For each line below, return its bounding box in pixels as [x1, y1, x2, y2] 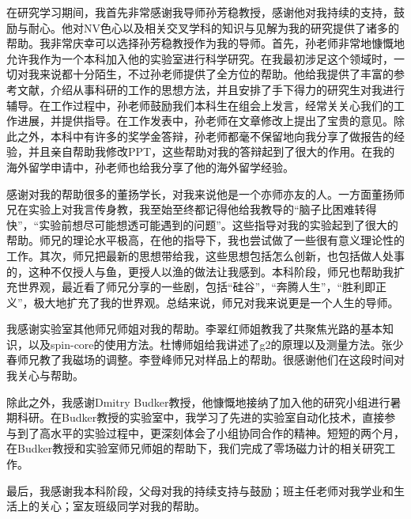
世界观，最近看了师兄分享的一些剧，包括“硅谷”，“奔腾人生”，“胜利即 [17, 278, 376, 295]
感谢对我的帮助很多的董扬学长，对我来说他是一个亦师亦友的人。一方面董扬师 [6, 185, 405, 202]
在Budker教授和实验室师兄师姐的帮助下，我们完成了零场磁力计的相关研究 [6, 440, 385, 456]
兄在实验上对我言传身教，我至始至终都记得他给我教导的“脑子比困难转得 [6, 201, 377, 218]
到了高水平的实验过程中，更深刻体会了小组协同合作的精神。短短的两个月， [17, 424, 405, 441]
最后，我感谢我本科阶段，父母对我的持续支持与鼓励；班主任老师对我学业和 [6, 482, 394, 498]
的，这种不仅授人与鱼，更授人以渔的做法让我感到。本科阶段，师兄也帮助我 [6, 263, 394, 279]
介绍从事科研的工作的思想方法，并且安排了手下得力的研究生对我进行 [50, 81, 405, 97]
